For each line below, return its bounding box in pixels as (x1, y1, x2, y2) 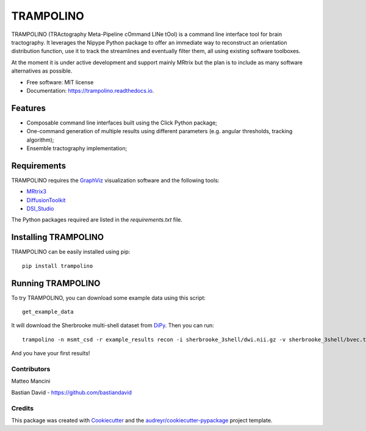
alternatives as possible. (11, 67, 73, 74)
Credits (11, 404, 34, 412)
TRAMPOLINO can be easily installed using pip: (11, 248, 131, 256)
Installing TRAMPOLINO (11, 232, 104, 242)
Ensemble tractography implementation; (26, 144, 127, 152)
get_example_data (22, 308, 74, 316)
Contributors (11, 364, 51, 373)
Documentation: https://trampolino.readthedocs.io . (26, 87, 154, 94)
